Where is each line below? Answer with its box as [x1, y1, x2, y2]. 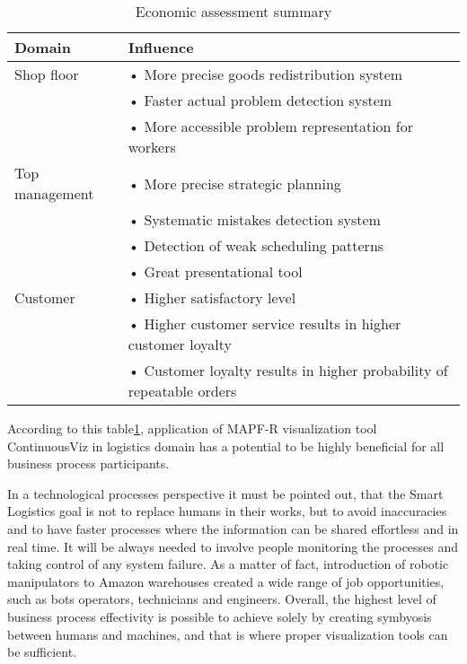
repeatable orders [128, 380, 237, 401]
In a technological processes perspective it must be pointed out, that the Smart [7, 484, 444, 502]
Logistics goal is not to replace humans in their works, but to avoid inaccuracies [7, 502, 447, 520]
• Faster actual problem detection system [128, 90, 392, 110]
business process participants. [7, 454, 170, 473]
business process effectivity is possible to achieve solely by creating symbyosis [7, 607, 432, 625]
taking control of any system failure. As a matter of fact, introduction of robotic [7, 555, 449, 573]
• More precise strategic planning [128, 172, 341, 194]
